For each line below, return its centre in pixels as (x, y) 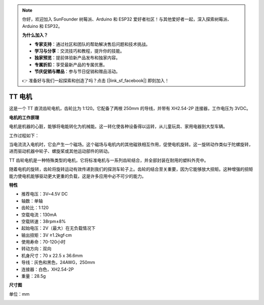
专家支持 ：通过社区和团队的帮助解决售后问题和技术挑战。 (92, 44)
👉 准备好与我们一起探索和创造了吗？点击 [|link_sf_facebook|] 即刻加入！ (96, 80)
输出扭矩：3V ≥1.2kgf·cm (46, 235)
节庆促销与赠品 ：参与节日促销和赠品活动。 (77, 71)
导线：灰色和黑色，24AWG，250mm (58, 262)
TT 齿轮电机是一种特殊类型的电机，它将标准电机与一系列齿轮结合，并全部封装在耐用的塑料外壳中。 (109, 160)
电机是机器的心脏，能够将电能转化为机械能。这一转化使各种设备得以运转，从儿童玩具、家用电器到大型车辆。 (118, 127)
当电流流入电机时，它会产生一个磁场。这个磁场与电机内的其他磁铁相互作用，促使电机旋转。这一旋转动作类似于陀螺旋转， (131, 144)
